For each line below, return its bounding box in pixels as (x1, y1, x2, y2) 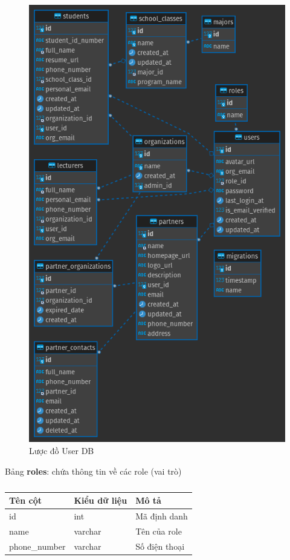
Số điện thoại (135, 539, 185, 552)
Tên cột (9, 494, 42, 507)
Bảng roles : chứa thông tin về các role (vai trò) (5, 464, 182, 477)
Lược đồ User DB (29, 444, 94, 457)
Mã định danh (135, 510, 188, 522)
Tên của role (135, 524, 182, 537)
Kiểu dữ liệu (74, 494, 127, 507)
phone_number (9, 539, 66, 552)
